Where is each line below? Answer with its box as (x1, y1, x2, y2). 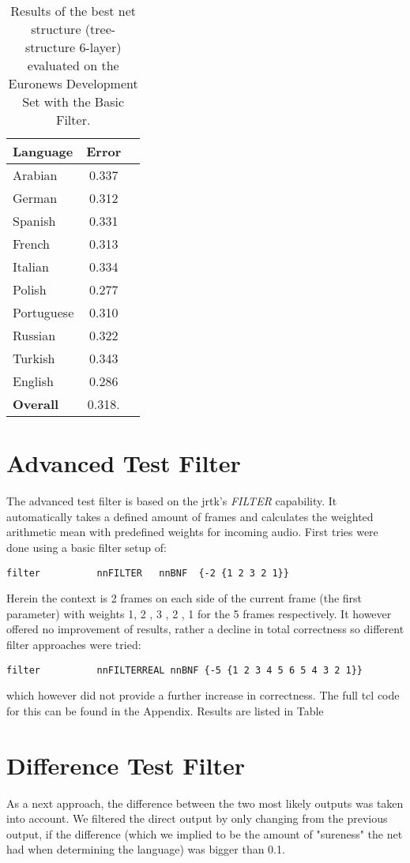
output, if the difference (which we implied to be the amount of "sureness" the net (6, 825, 403, 842)
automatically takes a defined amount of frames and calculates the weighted (6, 508, 374, 524)
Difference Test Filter (6, 749, 245, 781)
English (13, 372, 54, 390)
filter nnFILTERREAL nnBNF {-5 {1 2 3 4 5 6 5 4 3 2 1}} (6, 664, 363, 676)
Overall (13, 395, 59, 413)
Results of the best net (10, 2, 136, 20)
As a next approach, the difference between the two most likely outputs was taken (6, 794, 404, 811)
